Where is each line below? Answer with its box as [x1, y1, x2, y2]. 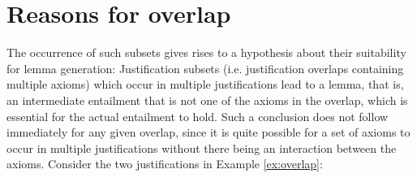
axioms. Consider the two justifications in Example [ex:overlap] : [6, 155, 323, 172]
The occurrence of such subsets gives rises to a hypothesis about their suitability [6, 44, 406, 61]
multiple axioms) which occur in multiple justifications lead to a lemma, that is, [6, 76, 404, 93]
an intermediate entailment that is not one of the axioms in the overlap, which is [6, 91, 408, 108]
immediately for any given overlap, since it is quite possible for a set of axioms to [6, 124, 411, 141]
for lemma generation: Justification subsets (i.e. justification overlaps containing [6, 59, 404, 76]
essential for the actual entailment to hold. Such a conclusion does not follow [6, 107, 389, 124]
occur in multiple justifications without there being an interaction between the [6, 139, 397, 156]
